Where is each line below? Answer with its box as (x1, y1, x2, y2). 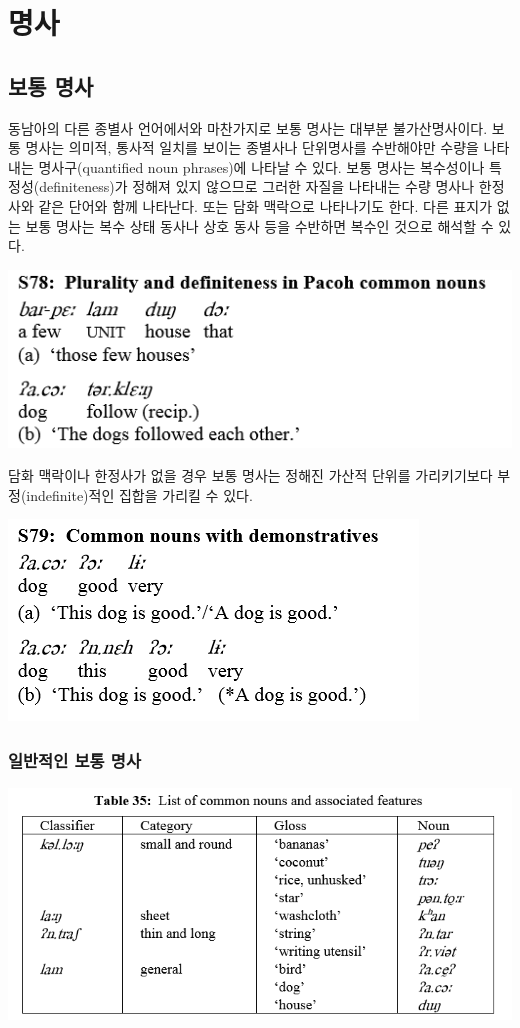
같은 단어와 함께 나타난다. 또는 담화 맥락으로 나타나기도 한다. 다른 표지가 (38, 195, 493, 216)
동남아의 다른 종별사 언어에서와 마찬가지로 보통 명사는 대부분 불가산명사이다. (8, 117, 488, 138)
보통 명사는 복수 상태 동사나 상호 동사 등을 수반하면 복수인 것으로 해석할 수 (25, 215, 494, 236)
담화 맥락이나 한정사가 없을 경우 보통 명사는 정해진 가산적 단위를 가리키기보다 (8, 465, 493, 486)
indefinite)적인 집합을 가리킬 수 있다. (26, 484, 253, 505)
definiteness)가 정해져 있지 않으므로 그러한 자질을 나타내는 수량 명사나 (39, 176, 475, 197)
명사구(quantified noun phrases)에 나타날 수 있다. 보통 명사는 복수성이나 (38, 156, 485, 177)
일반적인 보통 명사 (8, 747, 141, 772)
